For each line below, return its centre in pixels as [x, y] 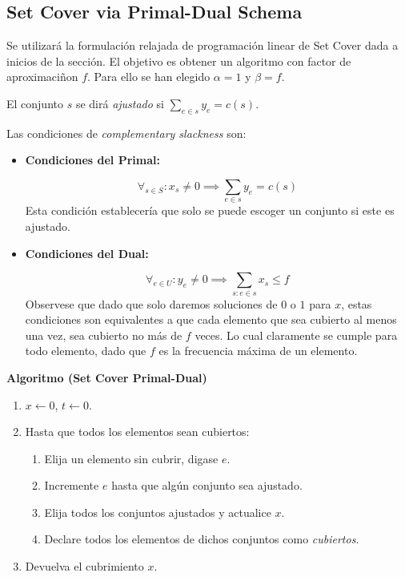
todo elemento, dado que [86, 351]
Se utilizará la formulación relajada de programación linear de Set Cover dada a [202, 45]
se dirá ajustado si [120, 103]
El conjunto [35, 103]
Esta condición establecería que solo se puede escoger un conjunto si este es [210, 210]
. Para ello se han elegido [149, 77]
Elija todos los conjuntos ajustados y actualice [158, 512]
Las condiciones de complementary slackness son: [126, 133]
